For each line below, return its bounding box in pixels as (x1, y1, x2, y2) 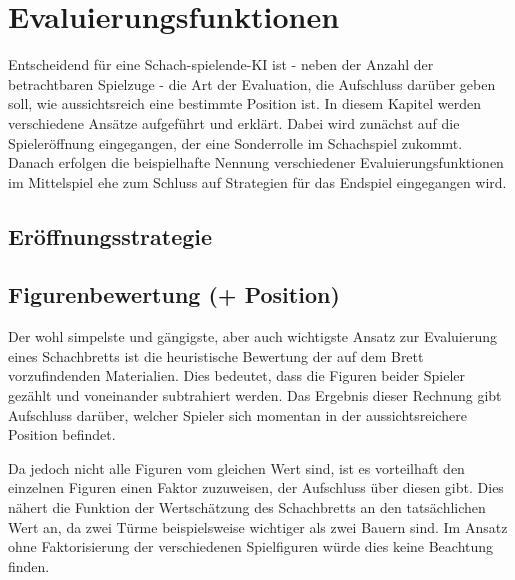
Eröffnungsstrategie (8, 220, 213, 251)
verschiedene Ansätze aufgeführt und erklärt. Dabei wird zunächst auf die (8, 112, 460, 133)
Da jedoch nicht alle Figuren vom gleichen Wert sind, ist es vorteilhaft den (8, 457, 465, 478)
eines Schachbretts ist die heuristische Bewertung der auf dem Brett (8, 345, 424, 366)
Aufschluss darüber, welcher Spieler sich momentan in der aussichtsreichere (8, 404, 467, 425)
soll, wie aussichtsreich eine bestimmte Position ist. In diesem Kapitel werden (8, 93, 481, 114)
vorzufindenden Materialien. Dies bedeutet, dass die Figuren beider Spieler (8, 365, 466, 386)
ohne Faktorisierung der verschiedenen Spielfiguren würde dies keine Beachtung (8, 536, 494, 557)
